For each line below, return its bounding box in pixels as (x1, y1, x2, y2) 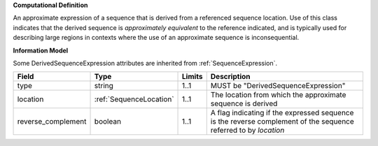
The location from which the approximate (210, 90, 346, 100)
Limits (182, 72, 203, 82)
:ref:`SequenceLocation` (94, 94, 174, 104)
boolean (94, 117, 122, 126)
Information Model (13, 46, 69, 54)
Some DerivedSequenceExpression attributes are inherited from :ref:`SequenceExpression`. (13, 59, 278, 67)
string (94, 81, 113, 91)
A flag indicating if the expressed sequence (210, 108, 354, 118)
